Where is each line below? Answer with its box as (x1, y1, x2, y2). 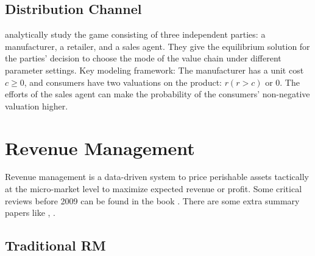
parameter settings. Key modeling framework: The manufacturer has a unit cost (5, 63, 304, 76)
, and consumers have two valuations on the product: (24, 75, 222, 88)
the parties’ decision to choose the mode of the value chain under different (5, 52, 281, 64)
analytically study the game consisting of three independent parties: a (5, 28, 266, 41)
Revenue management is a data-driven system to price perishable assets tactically (5, 170, 309, 183)
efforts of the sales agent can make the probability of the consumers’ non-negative (5, 88, 310, 100)
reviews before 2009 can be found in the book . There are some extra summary (5, 194, 300, 207)
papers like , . (5, 206, 55, 219)
